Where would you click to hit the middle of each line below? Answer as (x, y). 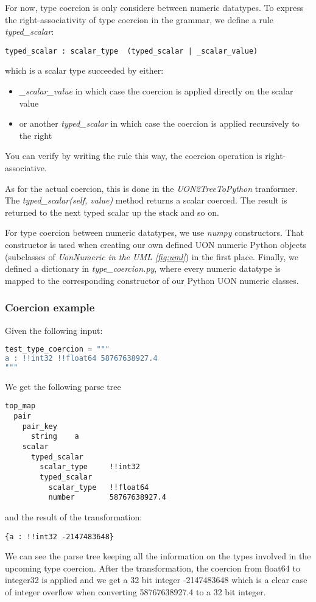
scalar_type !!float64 (99, 487)
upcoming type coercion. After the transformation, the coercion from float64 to (153, 568)
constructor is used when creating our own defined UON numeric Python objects (156, 244)
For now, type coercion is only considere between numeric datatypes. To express (154, 7)
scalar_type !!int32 (90, 467)
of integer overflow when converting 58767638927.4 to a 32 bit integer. (135, 591)
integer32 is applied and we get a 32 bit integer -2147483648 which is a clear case (156, 580)
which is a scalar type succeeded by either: (84, 70)
